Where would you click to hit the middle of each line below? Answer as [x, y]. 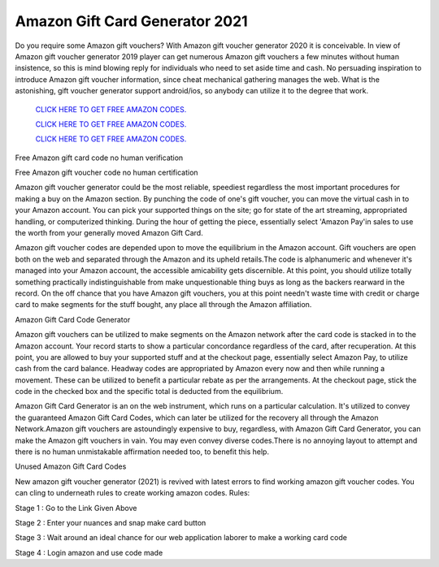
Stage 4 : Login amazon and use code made [89, 552]
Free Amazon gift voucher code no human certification [106, 173]
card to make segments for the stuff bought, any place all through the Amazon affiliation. [163, 305]
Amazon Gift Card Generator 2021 [131, 21]
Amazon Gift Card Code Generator [73, 319]
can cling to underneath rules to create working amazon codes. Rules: [133, 493]
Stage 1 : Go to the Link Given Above [76, 508]
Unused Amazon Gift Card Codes [71, 466]
